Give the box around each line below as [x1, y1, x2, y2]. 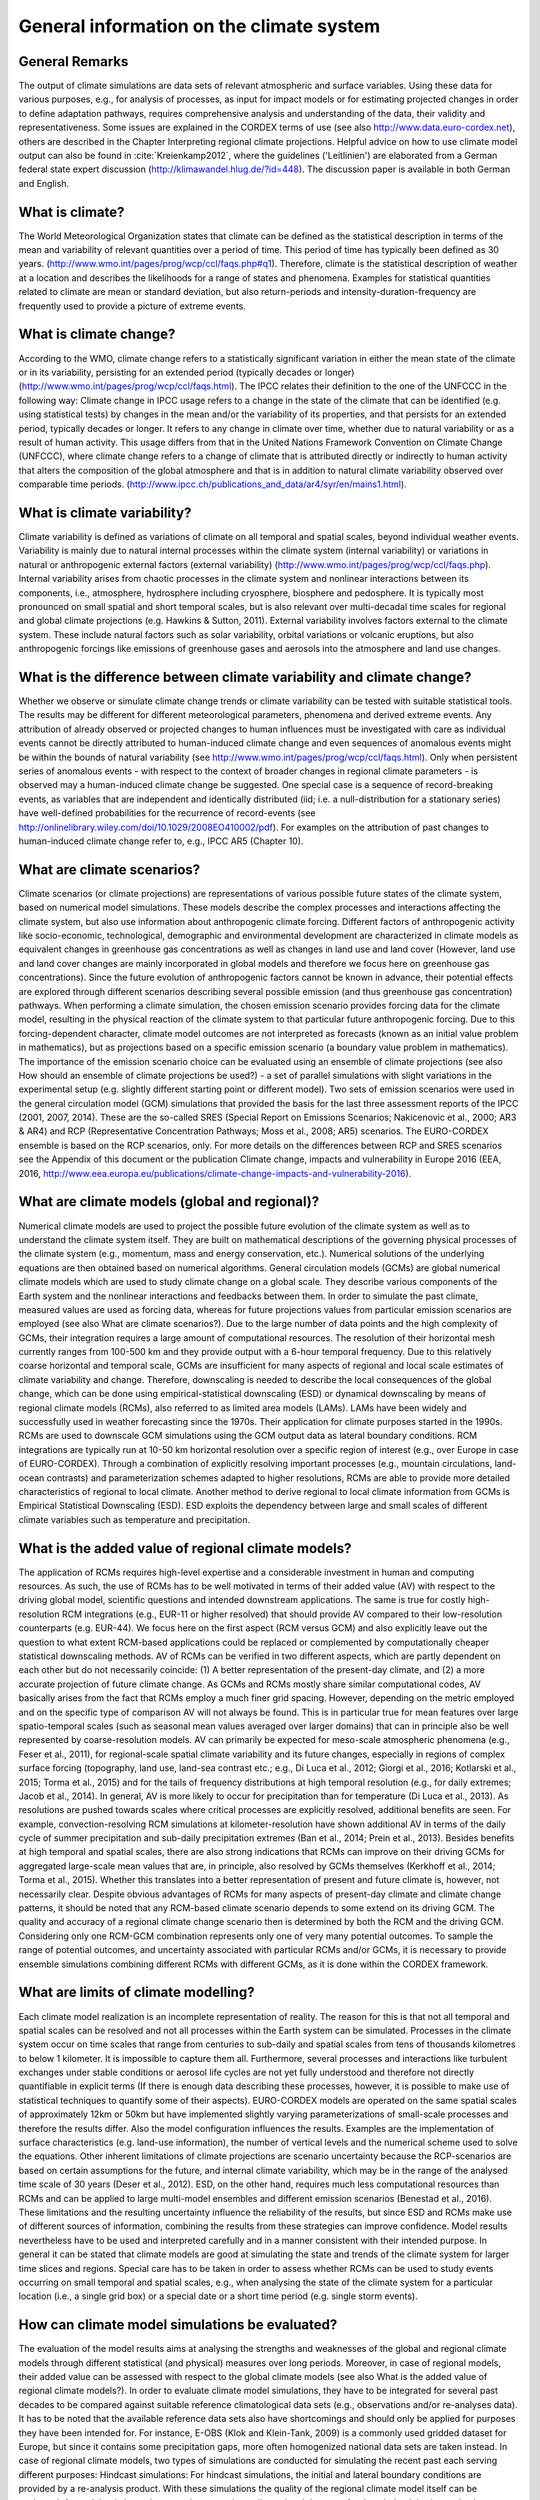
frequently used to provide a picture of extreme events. [18, 300, 247, 312]
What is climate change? [18, 326, 176, 343]
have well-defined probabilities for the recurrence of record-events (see [18, 807, 316, 819]
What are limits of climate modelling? [18, 1984, 255, 2001]
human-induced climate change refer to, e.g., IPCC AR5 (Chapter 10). [18, 835, 304, 847]
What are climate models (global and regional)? [18, 1193, 320, 1210]
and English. [18, 177, 70, 189]
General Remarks [18, 53, 129, 70]
